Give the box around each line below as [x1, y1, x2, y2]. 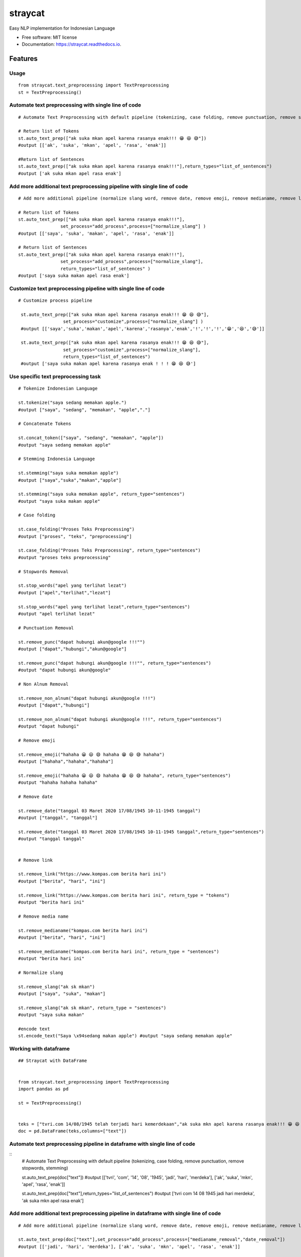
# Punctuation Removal [18, 625, 74, 631]
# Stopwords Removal [18, 569, 69, 574]
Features [9, 54, 38, 63]
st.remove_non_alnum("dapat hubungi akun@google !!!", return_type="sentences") [18, 716, 222, 722]
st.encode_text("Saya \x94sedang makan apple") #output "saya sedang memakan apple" [18, 1033, 233, 1039]
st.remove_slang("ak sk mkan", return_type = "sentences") [18, 1005, 167, 1011]
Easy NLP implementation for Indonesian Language [9, 25, 115, 31]
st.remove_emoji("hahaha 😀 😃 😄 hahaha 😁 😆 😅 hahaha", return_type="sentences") [18, 772, 231, 778]
